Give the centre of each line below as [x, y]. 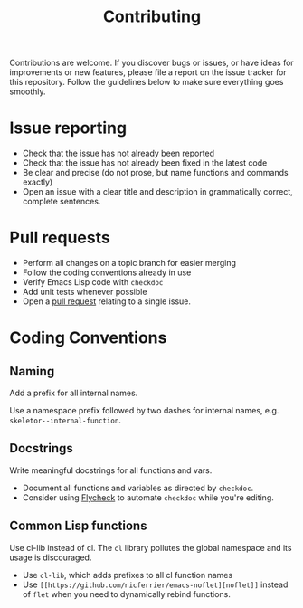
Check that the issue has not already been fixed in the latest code [145, 163]
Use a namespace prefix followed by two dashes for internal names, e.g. [144, 411]
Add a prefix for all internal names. [74, 393]
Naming [32, 371]
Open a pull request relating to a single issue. [107, 301]
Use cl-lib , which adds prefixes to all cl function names [128, 575]
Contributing [152, 17]
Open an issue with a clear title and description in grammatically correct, [158, 192]
